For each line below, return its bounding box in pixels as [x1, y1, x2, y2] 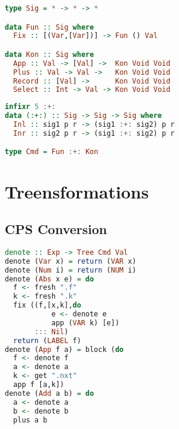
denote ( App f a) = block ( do [5, 345, 124, 354]
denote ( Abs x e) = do [5, 274, 94, 283]
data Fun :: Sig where [5, 23, 94, 31]
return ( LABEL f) [13, 336, 81, 345]
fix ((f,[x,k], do [13, 301, 81, 310]
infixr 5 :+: [5, 103, 56, 111]
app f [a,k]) [13, 380, 65, 389]
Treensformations [5, 179, 149, 203]
